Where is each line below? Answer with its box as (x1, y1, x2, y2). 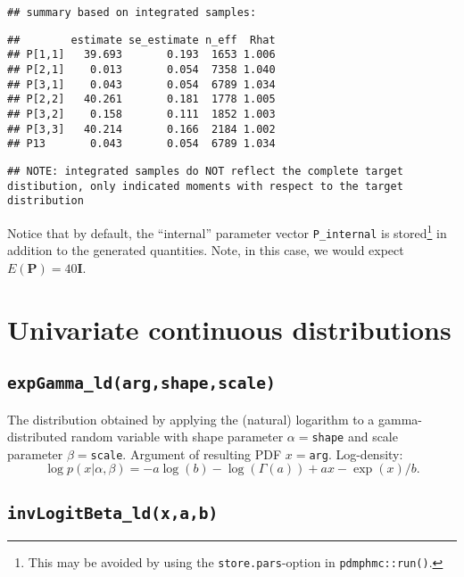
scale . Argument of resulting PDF (90, 444, 282, 463)
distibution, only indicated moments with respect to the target (7, 179, 403, 193)
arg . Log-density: (309, 444, 403, 463)
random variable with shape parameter (70, 427, 284, 446)
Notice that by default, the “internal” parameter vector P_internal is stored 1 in (7, 220, 447, 242)
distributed (7, 427, 68, 446)
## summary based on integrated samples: (7, 6, 257, 19)
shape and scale (311, 427, 398, 446)
